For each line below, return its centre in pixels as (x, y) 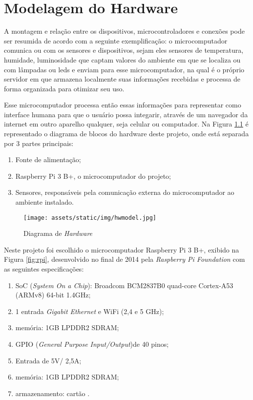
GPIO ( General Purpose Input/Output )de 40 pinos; (92, 344)
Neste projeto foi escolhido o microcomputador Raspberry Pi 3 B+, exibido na (122, 249)
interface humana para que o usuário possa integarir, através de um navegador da (126, 114)
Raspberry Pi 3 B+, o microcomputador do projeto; (93, 176)
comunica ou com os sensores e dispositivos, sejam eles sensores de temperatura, (124, 50)
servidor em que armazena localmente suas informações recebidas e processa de (122, 79)
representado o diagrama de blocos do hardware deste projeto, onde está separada (126, 134)
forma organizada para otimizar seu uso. (64, 88)
